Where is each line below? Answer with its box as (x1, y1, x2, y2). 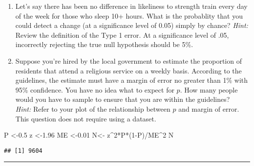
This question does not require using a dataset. (15, 113, 156, 123)
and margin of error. (178, 103, 239, 114)
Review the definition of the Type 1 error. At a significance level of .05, (15, 29, 229, 40)
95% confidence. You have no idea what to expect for (15, 84, 174, 95)
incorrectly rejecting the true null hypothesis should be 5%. (15, 39, 193, 49)
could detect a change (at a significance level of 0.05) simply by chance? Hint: (15, 20, 248, 30)
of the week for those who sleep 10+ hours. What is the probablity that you (15, 10, 243, 21)
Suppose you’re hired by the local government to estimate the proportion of (15, 55, 242, 66)
